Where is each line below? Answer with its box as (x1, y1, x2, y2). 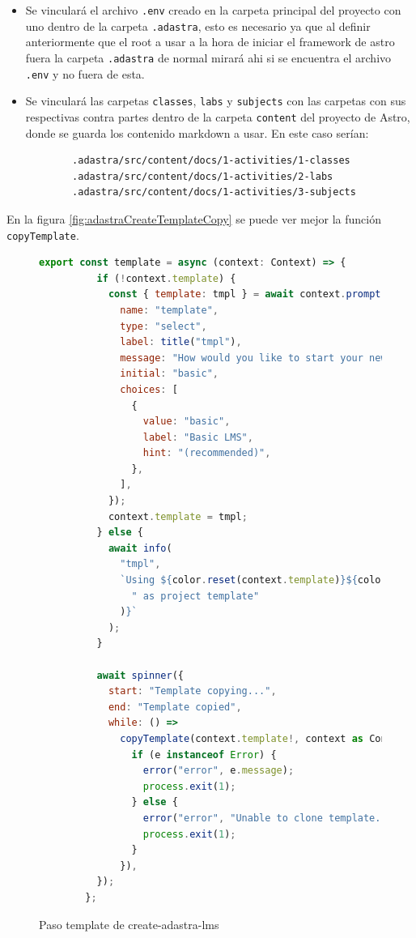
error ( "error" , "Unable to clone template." (142, 812, 387, 824)
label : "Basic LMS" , (142, 431, 253, 443)
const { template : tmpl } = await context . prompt (108, 288, 381, 301)
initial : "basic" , (120, 368, 219, 380)
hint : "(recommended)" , (142, 447, 271, 459)
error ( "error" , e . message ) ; (142, 765, 295, 777)
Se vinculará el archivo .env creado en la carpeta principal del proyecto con (25, 2, 401, 18)
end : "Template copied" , (108, 701, 242, 713)
